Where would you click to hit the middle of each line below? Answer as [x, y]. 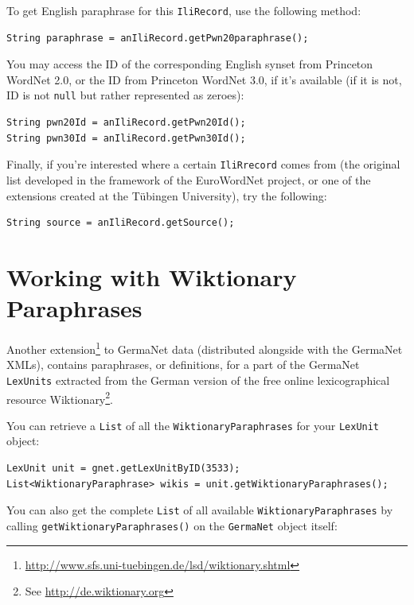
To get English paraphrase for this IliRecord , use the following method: [184, 10]
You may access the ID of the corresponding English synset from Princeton [190, 64]
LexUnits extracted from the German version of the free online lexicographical [198, 380]
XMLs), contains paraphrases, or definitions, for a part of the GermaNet [183, 365]
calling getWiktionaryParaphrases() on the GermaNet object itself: [172, 525]
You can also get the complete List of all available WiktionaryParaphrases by [200, 510]
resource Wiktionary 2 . [60, 398]
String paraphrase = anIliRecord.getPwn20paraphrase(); [158, 38]
